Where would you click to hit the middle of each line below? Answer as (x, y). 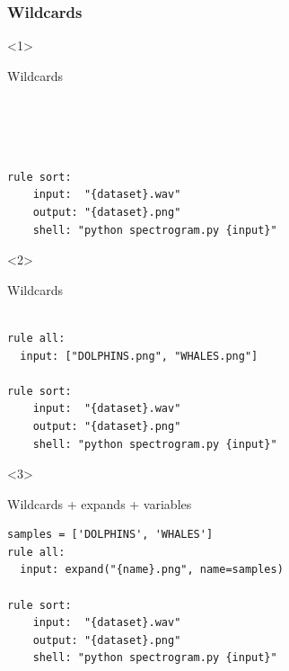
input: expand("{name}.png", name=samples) (152, 570)
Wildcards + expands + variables (100, 503)
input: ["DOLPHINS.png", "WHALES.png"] (139, 356)
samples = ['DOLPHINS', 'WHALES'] (110, 535)
